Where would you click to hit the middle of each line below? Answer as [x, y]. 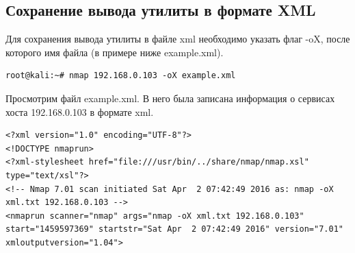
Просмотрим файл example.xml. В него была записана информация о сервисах [170, 98]
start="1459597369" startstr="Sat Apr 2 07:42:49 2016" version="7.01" [174, 229]
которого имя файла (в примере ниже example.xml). [115, 52]
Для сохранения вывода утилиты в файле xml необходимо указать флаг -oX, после [178, 39]
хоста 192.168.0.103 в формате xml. [80, 111]
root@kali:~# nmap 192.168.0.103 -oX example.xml [121, 76]
